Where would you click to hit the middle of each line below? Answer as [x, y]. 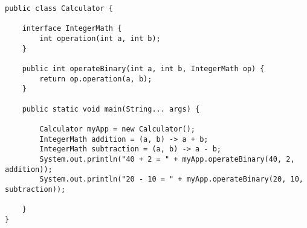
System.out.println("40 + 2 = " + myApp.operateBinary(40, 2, [167, 159]
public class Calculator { [59, 8]
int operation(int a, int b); [100, 38]
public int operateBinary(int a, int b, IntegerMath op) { [143, 68]
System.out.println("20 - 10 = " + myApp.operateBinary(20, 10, [171, 179]
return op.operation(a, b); [96, 79]
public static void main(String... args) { [111, 109]
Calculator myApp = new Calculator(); [117, 129]
